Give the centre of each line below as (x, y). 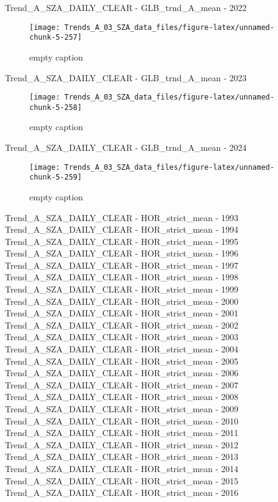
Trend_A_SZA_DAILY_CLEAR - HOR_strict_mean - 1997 (122, 265)
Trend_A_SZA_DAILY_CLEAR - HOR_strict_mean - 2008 (122, 397)
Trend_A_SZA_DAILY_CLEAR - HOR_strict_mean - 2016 (122, 493)
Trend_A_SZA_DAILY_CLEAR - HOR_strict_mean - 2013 (122, 457)
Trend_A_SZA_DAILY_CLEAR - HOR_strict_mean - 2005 (122, 361)
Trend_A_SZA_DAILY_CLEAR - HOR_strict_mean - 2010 (122, 420)
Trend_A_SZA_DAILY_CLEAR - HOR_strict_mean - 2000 (122, 301)
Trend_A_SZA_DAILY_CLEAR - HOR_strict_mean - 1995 (122, 241)
